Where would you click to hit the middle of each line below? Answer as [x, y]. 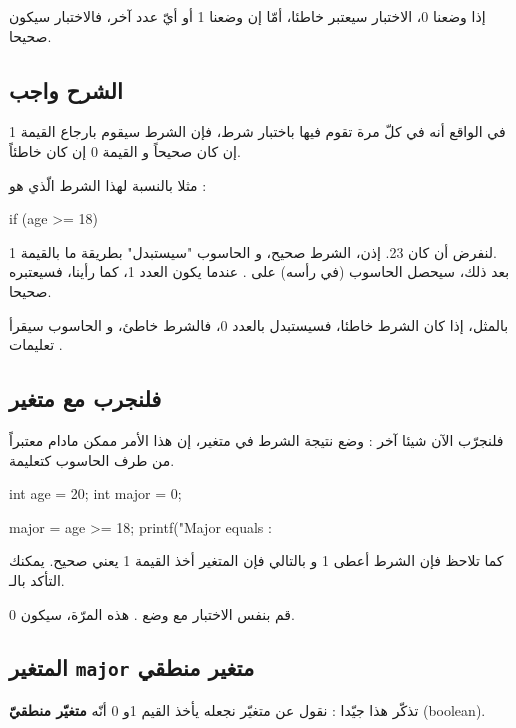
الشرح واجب [66, 89]
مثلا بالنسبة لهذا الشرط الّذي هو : [108, 184]
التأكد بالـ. [37, 579]
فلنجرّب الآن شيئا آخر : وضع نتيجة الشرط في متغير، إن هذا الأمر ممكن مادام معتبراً [256, 439]
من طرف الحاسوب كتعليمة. [92, 459]
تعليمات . [36, 344]
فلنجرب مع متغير [85, 398]
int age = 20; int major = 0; [95, 493]
